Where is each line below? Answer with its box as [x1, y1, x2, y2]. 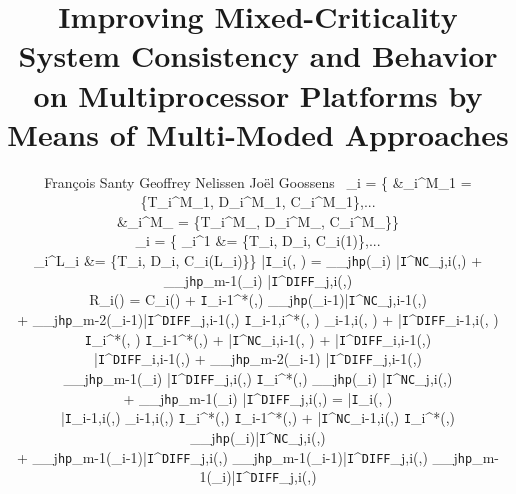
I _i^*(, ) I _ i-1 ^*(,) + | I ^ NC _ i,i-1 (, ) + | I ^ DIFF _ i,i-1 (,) [84, 328, 432, 349]
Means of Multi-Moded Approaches [7, 113, 509, 154]
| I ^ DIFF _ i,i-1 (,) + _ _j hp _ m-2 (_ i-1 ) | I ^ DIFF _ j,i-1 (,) [94, 348, 422, 369]
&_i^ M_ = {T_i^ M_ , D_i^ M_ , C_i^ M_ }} [116, 210, 400, 231]
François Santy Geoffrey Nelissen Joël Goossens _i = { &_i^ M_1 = [44, 171, 472, 192]
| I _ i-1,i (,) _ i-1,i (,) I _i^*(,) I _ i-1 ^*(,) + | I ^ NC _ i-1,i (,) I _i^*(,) [60, 407, 456, 428]
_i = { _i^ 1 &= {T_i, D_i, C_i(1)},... [135, 230, 381, 251]
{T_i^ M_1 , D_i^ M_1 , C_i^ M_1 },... [140, 191, 376, 212]
